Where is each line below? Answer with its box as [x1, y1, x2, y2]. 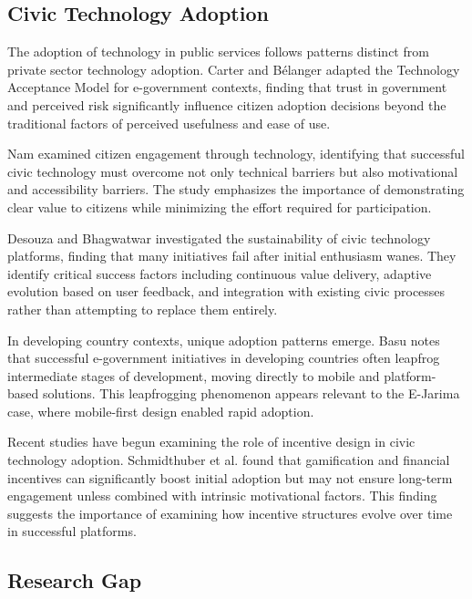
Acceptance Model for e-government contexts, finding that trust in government [7, 77, 447, 97]
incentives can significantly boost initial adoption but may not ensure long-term [7, 468, 453, 487]
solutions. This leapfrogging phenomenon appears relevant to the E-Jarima [42, 384, 460, 403]
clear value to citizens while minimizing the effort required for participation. [7, 197, 432, 216]
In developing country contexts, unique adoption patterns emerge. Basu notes [7, 330, 440, 349]
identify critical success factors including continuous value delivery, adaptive [7, 263, 432, 283]
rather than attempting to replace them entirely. [7, 299, 278, 318]
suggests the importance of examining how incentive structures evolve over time [7, 503, 453, 522]
